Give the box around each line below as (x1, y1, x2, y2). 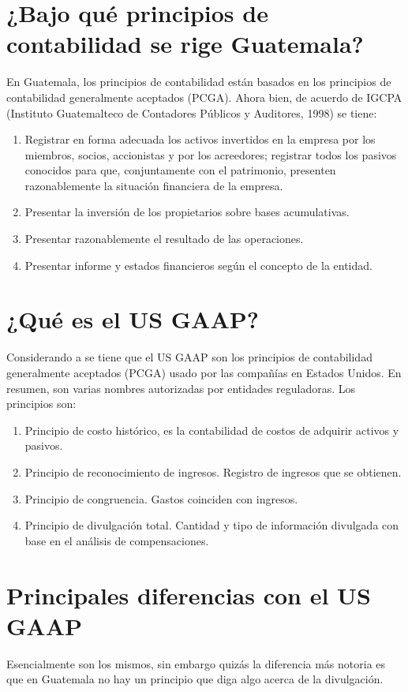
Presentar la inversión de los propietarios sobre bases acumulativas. (24, 204, 350, 220)
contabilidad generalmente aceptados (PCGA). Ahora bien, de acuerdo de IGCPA (6, 88, 402, 105)
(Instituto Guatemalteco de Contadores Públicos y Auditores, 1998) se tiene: (6, 104, 377, 121)
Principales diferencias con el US (6, 578, 371, 611)
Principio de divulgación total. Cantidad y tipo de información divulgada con (24, 517, 399, 533)
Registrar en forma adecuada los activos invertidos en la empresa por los (24, 131, 376, 148)
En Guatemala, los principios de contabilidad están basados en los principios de (6, 73, 391, 90)
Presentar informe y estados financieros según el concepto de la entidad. (24, 256, 372, 273)
